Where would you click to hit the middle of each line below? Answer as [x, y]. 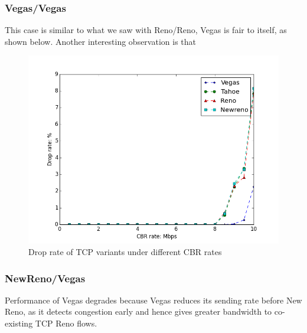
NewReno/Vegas [45, 278]
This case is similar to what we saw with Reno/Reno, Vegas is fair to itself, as [146, 30]
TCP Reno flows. [66, 323]
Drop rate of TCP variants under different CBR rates [125, 252]
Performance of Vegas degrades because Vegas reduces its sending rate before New [153, 300]
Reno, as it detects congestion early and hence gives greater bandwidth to [138, 311]
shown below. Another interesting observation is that [100, 41]
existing [19, 323]
